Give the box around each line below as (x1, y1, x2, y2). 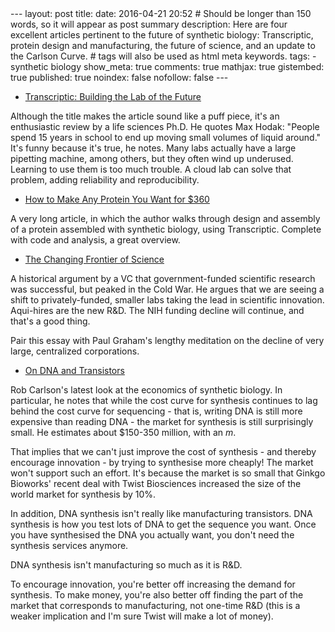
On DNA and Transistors (24, 365, 125, 376)
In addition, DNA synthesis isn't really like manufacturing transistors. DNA (10, 508, 313, 519)
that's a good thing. (10, 315, 91, 327)
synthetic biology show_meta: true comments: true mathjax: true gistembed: (10, 61, 325, 72)
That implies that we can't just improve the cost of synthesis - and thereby (10, 446, 317, 457)
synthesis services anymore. (10, 540, 129, 551)
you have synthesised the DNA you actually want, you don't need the (10, 529, 295, 541)
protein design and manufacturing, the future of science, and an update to (10, 40, 316, 51)
